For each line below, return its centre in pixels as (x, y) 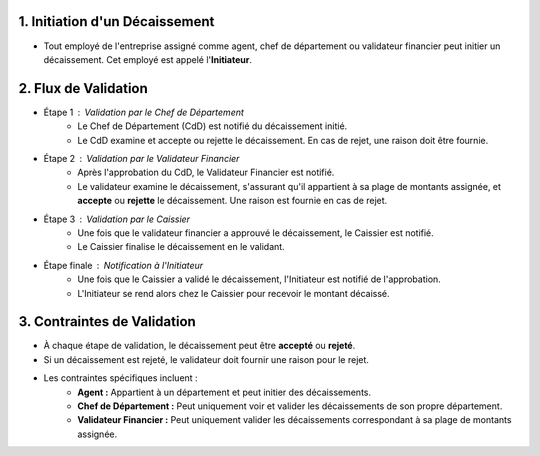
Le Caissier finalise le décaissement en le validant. (181, 247)
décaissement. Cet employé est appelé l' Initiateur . (148, 59)
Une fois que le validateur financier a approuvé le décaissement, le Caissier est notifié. (255, 232)
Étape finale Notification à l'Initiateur (123, 265)
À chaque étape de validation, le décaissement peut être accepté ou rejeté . (199, 346)
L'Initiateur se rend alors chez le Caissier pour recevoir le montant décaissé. (233, 293)
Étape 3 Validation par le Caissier (116, 219)
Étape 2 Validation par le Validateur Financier (141, 158)
